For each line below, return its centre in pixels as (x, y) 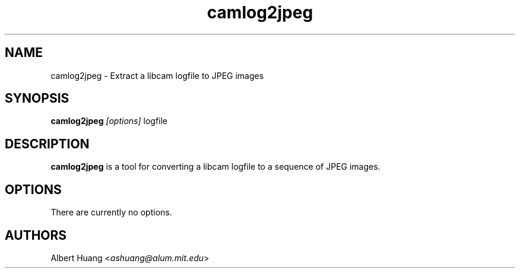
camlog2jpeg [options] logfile (109, 121)
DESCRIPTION (47, 144)
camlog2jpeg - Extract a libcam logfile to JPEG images (157, 75)
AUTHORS (36, 235)
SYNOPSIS (37, 99)
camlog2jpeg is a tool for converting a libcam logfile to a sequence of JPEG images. (215, 167)
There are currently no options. (111, 212)
